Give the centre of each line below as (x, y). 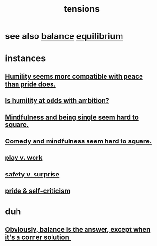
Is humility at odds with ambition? (57, 101)
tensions (82, 9)
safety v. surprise (32, 174)
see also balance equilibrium (64, 36)
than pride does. (30, 84)
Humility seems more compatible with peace (74, 76)
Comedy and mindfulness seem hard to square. (78, 141)
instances (26, 59)
